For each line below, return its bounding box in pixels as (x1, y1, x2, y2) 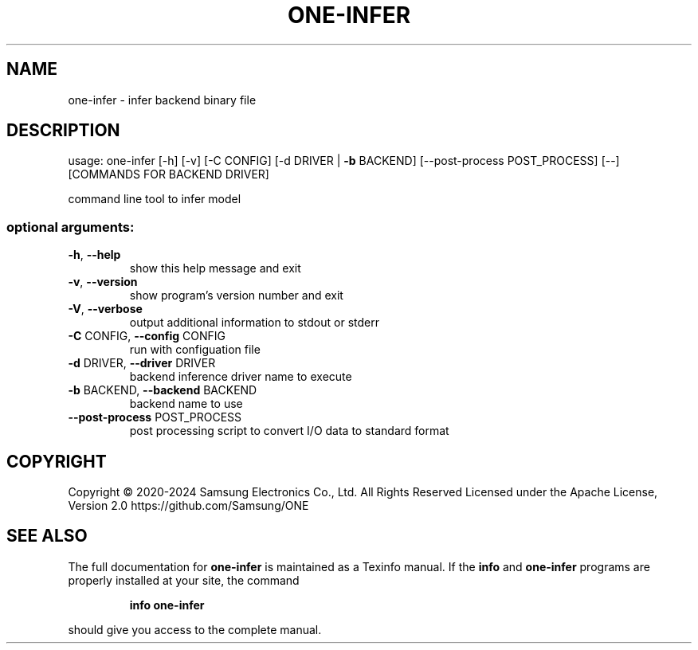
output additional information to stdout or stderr (129, 315, 379, 330)
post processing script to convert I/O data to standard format (129, 424, 449, 438)
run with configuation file (129, 343, 261, 357)
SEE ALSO (6, 526, 88, 546)
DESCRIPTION (6, 120, 120, 141)
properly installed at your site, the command (68, 573, 300, 587)
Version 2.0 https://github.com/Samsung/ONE (68, 499, 309, 513)
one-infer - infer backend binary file (68, 92, 257, 107)
